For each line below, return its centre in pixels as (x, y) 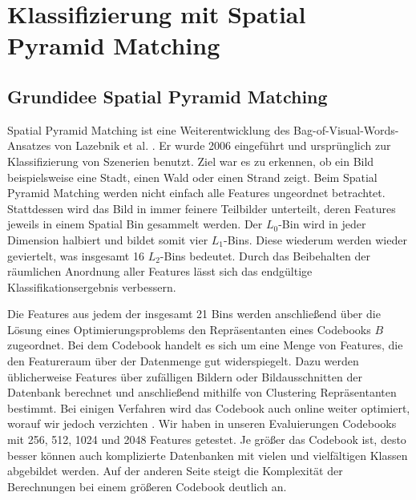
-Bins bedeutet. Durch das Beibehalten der (265, 255)
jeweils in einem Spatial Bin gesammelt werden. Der (135, 224)
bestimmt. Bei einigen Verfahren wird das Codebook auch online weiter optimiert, (209, 407)
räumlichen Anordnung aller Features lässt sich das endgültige (160, 271)
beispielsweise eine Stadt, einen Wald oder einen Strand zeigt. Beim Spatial (192, 177)
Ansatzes (29, 145)
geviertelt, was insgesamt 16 (76, 255)
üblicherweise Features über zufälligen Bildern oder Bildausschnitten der (185, 376)
